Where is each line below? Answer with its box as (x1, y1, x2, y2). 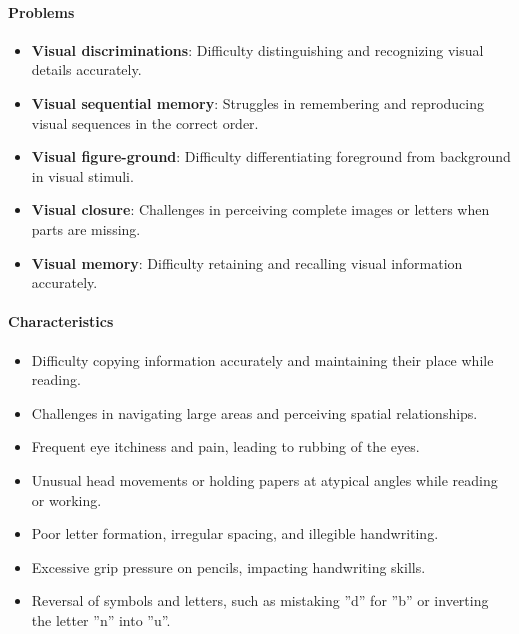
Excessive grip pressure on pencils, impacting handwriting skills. (31, 556, 426, 577)
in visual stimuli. (31, 165, 134, 186)
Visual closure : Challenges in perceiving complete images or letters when (31, 199, 490, 220)
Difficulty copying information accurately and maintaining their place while (31, 349, 494, 370)
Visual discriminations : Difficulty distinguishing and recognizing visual (31, 39, 484, 60)
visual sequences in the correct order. (31, 112, 259, 133)
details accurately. (31, 59, 142, 80)
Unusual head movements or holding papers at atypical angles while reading (31, 469, 498, 490)
